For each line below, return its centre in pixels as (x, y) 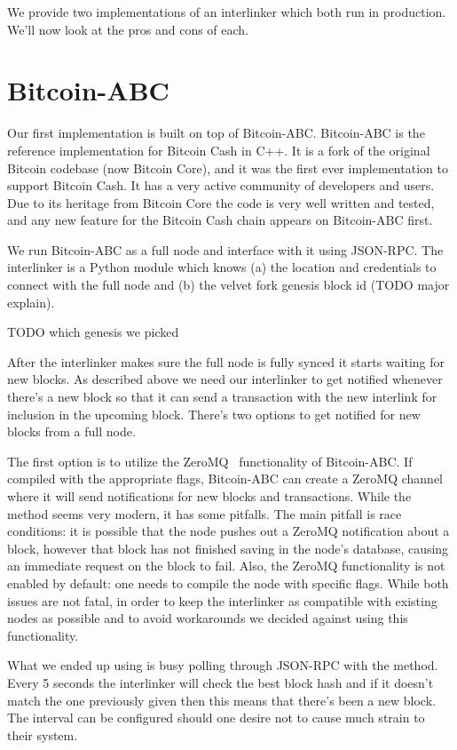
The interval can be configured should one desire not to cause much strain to (216, 718)
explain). (31, 302)
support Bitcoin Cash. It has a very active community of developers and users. (221, 185)
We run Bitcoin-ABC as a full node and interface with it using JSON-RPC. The (225, 249)
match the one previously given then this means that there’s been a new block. (221, 700)
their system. (43, 734)
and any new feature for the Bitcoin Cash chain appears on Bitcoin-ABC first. (220, 220)
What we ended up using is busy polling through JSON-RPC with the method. (223, 665)
